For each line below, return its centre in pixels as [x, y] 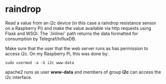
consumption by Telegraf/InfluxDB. [41, 39]
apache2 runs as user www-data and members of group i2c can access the [83, 72]
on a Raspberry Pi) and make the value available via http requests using [78, 28]
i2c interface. [19, 77]
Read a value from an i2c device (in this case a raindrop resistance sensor [81, 23]
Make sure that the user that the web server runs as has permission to [77, 48]
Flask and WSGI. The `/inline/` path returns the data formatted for [72, 33]
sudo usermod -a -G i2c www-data [40, 63]
